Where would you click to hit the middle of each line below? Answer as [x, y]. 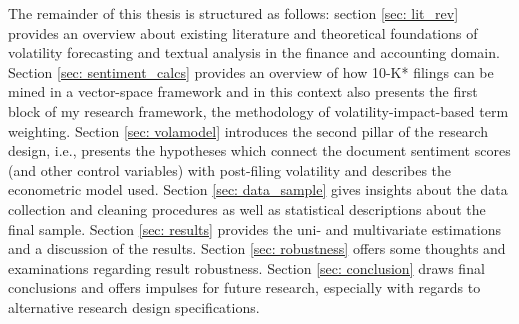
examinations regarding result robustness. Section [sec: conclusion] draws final [246, 267]
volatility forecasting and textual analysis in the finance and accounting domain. [254, 52]
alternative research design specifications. [134, 306]
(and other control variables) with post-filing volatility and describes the [230, 169]
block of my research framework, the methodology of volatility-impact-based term [258, 110]
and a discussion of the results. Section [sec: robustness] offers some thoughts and [257, 248]
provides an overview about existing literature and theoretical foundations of [243, 32]
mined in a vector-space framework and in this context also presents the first [243, 91]
